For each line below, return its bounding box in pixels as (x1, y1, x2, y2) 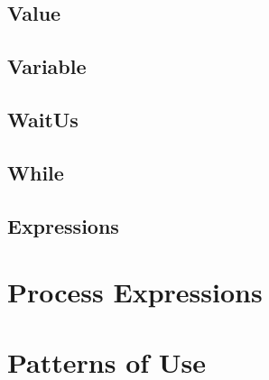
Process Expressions (7, 273, 263, 310)
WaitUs (7, 105, 79, 133)
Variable (7, 52, 87, 80)
